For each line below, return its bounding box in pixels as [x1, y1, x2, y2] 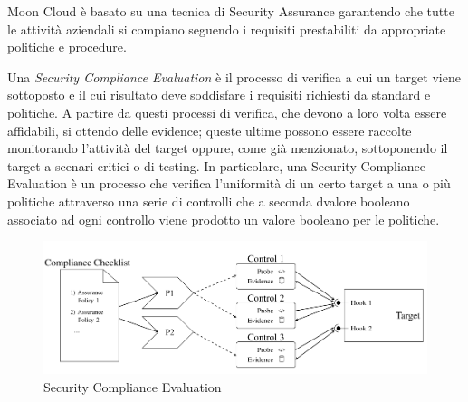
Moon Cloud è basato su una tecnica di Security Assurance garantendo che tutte [7, 2, 454, 20]
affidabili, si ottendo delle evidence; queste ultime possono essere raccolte [7, 120, 412, 139]
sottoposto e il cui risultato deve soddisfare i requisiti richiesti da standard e [7, 85, 431, 104]
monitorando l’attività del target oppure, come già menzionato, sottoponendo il [7, 139, 448, 158]
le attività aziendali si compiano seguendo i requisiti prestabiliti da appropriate [7, 19, 446, 38]
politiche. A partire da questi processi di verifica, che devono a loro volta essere [7, 102, 447, 121]
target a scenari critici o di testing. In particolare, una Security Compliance [7, 156, 425, 175]
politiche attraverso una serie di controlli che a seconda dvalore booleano [7, 191, 410, 210]
